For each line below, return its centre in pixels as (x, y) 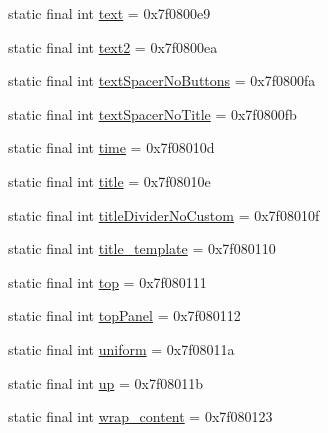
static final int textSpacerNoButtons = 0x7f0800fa (162, 80)
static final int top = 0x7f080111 (107, 281)
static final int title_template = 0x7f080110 (142, 248)
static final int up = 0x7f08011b (105, 382)
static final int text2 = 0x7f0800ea (113, 46)
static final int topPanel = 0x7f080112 (124, 315)
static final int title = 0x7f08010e (109, 180)
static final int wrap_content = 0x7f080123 (140, 416)
